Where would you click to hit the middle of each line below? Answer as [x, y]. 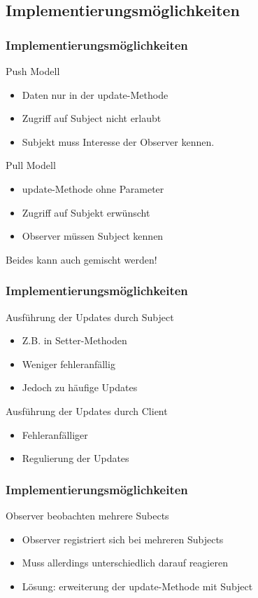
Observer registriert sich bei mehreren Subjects [123, 539]
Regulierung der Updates [76, 458]
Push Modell [33, 71]
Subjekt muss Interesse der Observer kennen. [118, 141]
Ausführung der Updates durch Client [87, 410]
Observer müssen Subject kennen [93, 236]
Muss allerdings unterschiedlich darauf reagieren [125, 563]
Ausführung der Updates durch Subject [90, 317]
